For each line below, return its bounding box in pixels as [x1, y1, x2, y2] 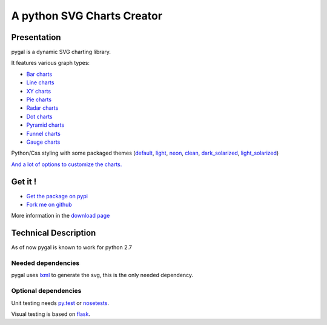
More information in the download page [11, 212, 110, 219]
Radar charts [26, 104, 59, 112]
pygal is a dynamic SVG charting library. [11, 49, 111, 56]
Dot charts [26, 113, 53, 120]
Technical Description [11, 228, 96, 238]
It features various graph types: [11, 59, 90, 67]
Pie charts [26, 96, 51, 103]
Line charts [26, 79, 54, 86]
